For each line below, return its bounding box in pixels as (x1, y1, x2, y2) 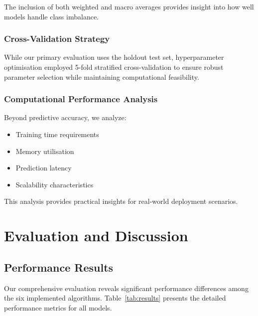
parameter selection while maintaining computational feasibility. (4, 71, 199, 82)
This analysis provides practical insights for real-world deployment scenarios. (4, 196, 238, 206)
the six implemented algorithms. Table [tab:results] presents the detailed (4, 293, 226, 303)
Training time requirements (15, 129, 99, 139)
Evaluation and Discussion (4, 225, 188, 246)
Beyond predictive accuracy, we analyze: (4, 112, 127, 123)
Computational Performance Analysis (4, 93, 158, 105)
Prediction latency (15, 162, 72, 173)
